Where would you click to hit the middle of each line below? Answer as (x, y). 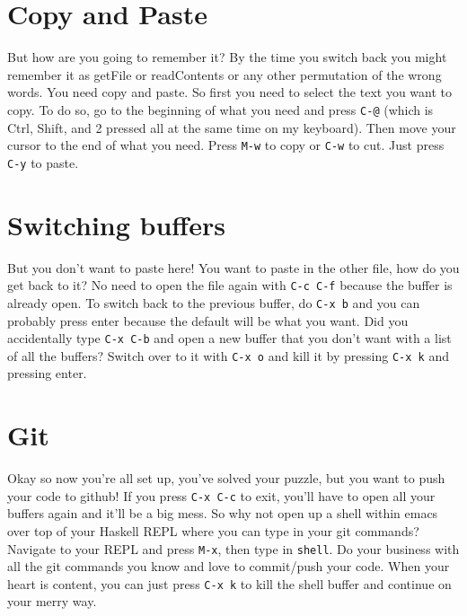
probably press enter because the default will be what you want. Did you (208, 320)
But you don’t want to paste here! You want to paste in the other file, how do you (233, 267)
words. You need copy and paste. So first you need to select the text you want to (230, 92)
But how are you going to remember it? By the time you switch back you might (227, 57)
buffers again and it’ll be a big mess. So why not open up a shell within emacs (223, 513)
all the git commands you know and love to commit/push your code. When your (229, 566)
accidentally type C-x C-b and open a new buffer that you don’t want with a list (229, 338)
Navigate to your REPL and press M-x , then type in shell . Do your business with (233, 548)
